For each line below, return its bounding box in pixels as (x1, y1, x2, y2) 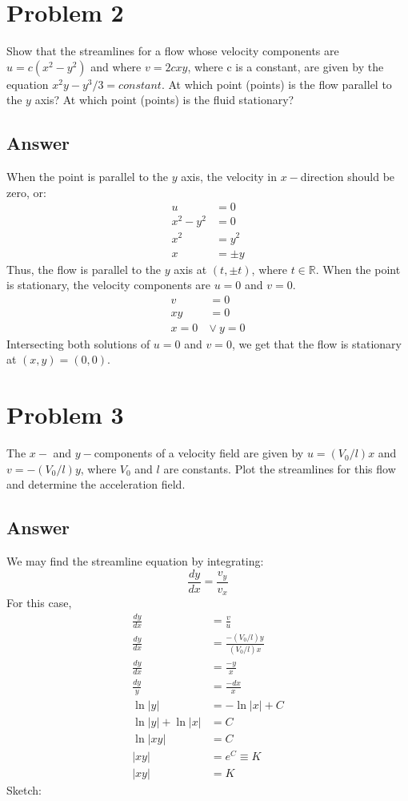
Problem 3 (6, 398, 124, 431)
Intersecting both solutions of (6, 335, 150, 352)
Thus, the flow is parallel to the (6, 260, 162, 277)
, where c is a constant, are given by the (187, 58, 384, 74)
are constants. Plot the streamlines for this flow (163, 460, 396, 477)
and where (90, 58, 142, 74)
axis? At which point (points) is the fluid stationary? (34, 91, 294, 108)
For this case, (6, 594, 72, 611)
